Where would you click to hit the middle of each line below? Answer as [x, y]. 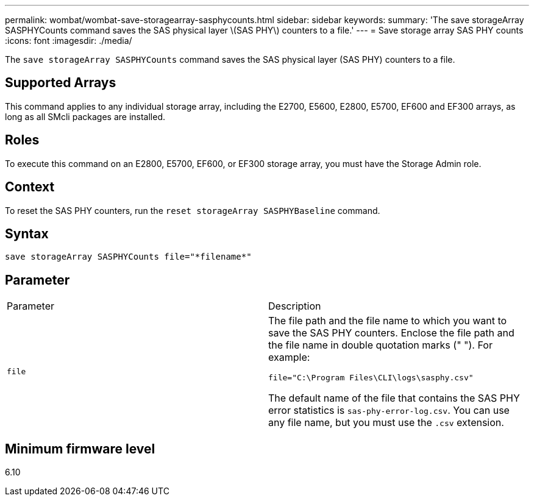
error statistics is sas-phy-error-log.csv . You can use [389, 410]
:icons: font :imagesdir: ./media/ [69, 41]
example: [289, 357]
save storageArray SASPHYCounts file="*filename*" [128, 257]
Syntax [27, 233]
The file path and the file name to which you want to [388, 321]
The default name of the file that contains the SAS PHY [394, 398]
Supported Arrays [61, 83]
